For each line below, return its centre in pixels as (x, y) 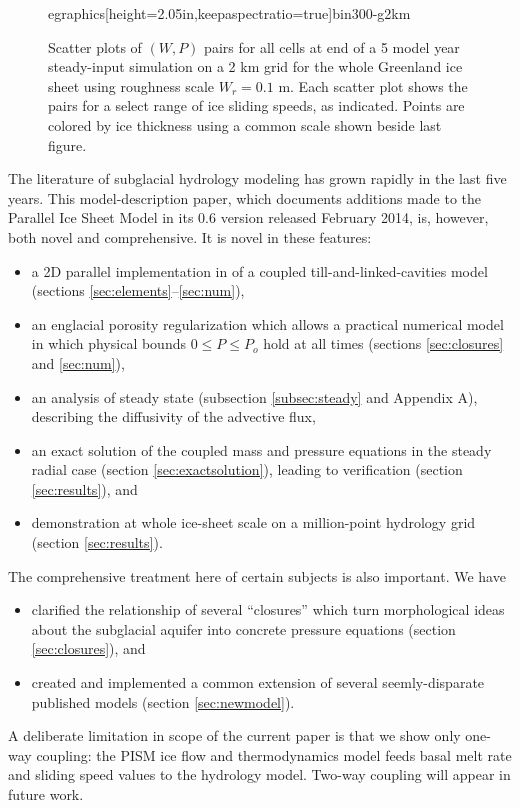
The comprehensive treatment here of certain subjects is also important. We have (257, 575)
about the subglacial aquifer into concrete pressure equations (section (243, 628)
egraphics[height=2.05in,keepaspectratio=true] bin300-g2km (229, 13)
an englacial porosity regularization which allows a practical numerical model (267, 323)
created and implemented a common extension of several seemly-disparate (258, 682)
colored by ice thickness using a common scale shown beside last (245, 124)
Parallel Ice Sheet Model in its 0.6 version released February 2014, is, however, (248, 217)
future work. (46, 794)
